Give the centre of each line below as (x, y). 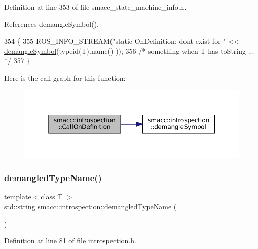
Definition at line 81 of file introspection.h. (70, 241)
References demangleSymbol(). (51, 24)
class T (52, 197)
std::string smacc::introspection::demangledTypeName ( (90, 206)
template (18, 197)
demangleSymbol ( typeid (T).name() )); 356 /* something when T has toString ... (129, 50)
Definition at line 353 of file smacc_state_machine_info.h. (95, 7)
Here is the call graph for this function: (65, 77)
